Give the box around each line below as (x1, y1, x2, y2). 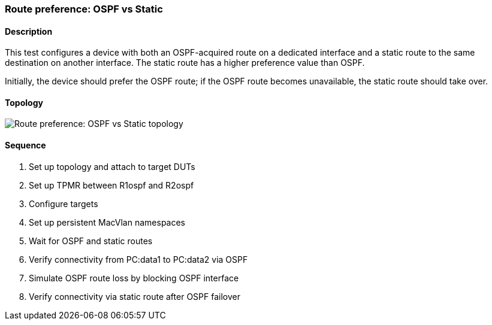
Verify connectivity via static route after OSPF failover (29, 291, 240, 302)
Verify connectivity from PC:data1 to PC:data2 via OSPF (29, 254, 248, 265)
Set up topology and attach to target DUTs (29, 161, 195, 172)
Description (5, 26, 53, 37)
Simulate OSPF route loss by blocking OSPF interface (29, 272, 239, 283)
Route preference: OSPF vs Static (5, 3, 163, 15)
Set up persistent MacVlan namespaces (29, 217, 186, 227)
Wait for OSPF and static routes (29, 235, 153, 246)
